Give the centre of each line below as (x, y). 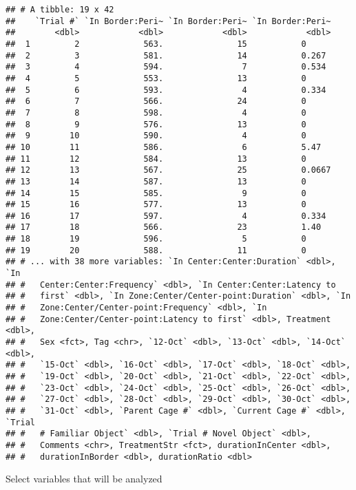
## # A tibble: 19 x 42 (60, 10)
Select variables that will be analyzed (84, 479)
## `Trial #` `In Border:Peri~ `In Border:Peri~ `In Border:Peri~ (168, 21)
